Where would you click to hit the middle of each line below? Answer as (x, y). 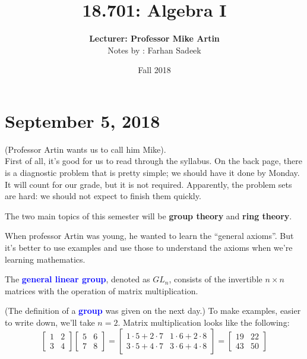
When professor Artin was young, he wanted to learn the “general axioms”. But (149, 236)
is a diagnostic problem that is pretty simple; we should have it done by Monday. (152, 173)
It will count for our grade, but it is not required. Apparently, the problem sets (148, 184)
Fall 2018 (154, 70)
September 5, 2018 (83, 120)
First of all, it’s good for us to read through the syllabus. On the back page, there (153, 161)
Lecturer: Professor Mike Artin (154, 38)
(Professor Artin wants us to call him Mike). (86, 149)
